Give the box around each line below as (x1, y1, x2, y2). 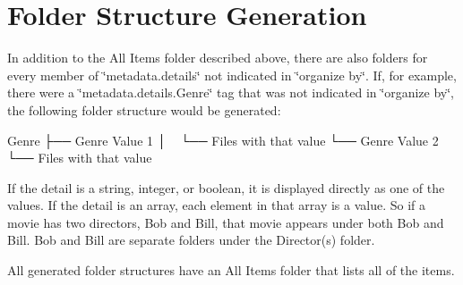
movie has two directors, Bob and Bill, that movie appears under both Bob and (7, 213, 444, 231)
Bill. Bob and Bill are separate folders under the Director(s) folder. (7, 231, 375, 249)
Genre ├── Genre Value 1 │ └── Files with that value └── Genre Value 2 (7, 130, 439, 149)
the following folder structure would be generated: (7, 100, 281, 119)
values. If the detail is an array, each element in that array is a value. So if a (7, 196, 426, 214)
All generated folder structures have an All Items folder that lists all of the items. (7, 261, 455, 280)
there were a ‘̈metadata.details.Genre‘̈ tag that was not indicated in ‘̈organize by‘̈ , (7, 83, 454, 102)
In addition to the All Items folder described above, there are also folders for (7, 48, 428, 67)
